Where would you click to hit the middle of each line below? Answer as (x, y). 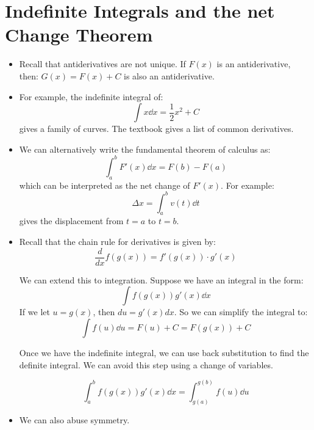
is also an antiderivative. (169, 75)
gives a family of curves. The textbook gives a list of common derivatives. (156, 129)
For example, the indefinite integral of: (91, 96)
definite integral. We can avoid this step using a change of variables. (146, 364)
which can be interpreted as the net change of (105, 185)
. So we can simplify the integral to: (241, 312)
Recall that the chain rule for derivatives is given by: (117, 242)
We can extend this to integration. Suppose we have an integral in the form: (161, 279)
